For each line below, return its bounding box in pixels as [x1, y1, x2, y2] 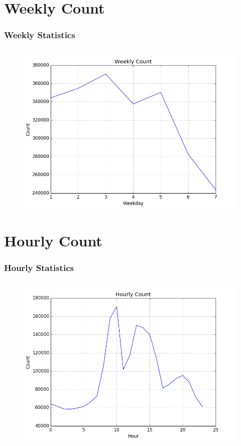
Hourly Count [4, 230, 102, 251]
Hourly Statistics [4, 261, 74, 274]
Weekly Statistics [4, 29, 75, 41]
